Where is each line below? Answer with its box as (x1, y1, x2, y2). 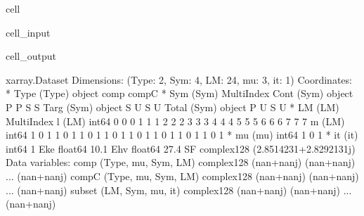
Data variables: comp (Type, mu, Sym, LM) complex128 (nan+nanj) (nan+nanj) (6, 155, 356, 170)
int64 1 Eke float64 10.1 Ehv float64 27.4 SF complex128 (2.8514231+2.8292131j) (6, 141, 356, 155)
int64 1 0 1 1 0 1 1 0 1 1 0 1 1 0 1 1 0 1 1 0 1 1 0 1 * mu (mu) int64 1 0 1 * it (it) (6, 127, 358, 142)
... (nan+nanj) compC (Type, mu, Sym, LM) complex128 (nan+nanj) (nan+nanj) (6, 168, 359, 183)
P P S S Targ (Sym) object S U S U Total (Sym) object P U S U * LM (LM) (6, 99, 339, 114)
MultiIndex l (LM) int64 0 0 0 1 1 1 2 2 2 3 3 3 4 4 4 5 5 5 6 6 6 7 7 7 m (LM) (6, 113, 345, 128)
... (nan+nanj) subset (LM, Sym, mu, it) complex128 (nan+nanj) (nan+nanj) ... (6, 182, 352, 197)
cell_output (6, 49, 56, 63)
